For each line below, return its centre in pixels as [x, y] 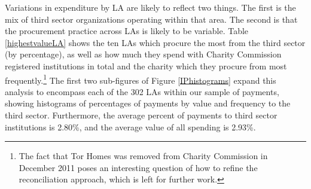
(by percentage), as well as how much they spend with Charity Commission [143, 54]
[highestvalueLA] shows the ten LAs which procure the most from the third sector [155, 42]
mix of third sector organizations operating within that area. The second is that [151, 19]
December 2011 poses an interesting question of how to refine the [138, 167]
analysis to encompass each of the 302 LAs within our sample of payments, [142, 91]
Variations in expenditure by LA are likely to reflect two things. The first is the [150, 7]
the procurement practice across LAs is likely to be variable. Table [127, 31]
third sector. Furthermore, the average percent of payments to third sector [141, 115]
